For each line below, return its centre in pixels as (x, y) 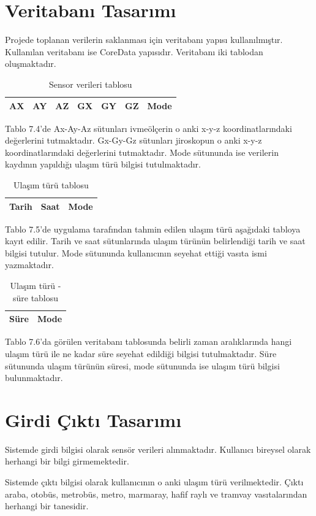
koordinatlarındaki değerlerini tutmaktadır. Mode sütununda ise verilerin (142, 152)
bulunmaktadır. (34, 378)
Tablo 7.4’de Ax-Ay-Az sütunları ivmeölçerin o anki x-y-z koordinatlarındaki (149, 128)
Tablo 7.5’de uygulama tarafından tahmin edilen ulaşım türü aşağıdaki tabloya (153, 229)
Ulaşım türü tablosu (51, 184)
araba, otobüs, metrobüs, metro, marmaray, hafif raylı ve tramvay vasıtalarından (156, 494)
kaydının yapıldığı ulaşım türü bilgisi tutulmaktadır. (103, 164)
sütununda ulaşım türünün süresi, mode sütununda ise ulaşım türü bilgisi (142, 365)
